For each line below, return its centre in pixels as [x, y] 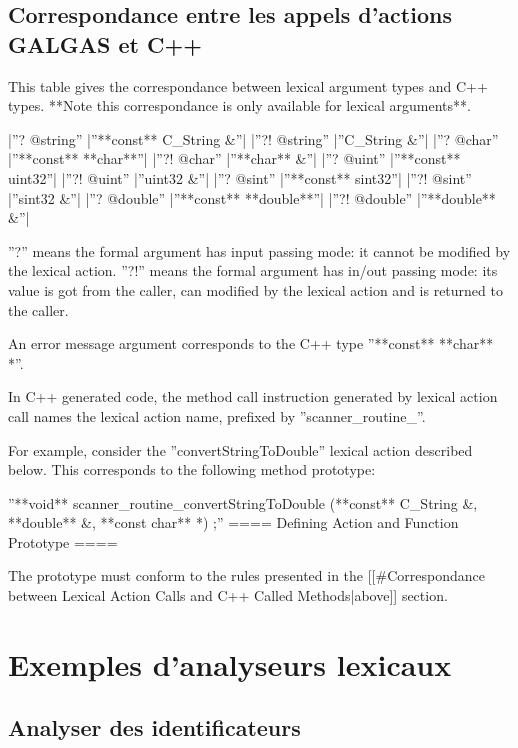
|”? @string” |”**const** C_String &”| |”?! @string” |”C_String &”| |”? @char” [253, 138]
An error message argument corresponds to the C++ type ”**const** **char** [251, 343]
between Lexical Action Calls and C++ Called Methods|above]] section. [228, 595]
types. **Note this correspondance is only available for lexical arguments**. [239, 105]
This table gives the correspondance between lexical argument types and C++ [248, 85]
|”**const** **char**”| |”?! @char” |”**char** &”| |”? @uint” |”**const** [234, 158]
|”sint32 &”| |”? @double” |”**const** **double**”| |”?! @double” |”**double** [252, 197]
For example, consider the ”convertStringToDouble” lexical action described [240, 449]
